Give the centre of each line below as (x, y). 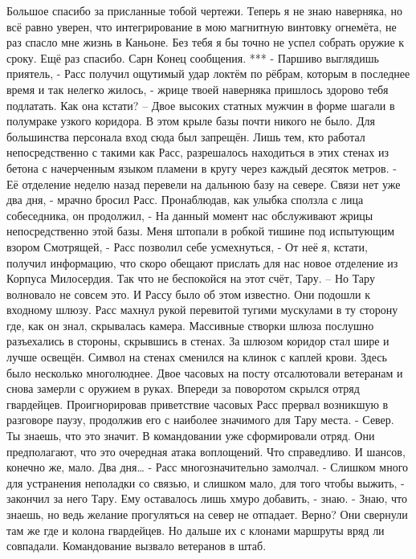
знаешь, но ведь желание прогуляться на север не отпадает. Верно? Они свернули (207, 514)
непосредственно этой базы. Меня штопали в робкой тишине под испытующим (201, 231)
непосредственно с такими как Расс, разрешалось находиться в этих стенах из (198, 152)
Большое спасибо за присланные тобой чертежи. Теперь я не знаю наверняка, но (204, 10)
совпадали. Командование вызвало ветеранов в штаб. (137, 546)
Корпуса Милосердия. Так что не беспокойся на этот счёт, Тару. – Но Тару (191, 278)
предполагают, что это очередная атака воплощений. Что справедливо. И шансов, (206, 451)
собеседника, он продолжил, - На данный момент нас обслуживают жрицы (190, 215)
